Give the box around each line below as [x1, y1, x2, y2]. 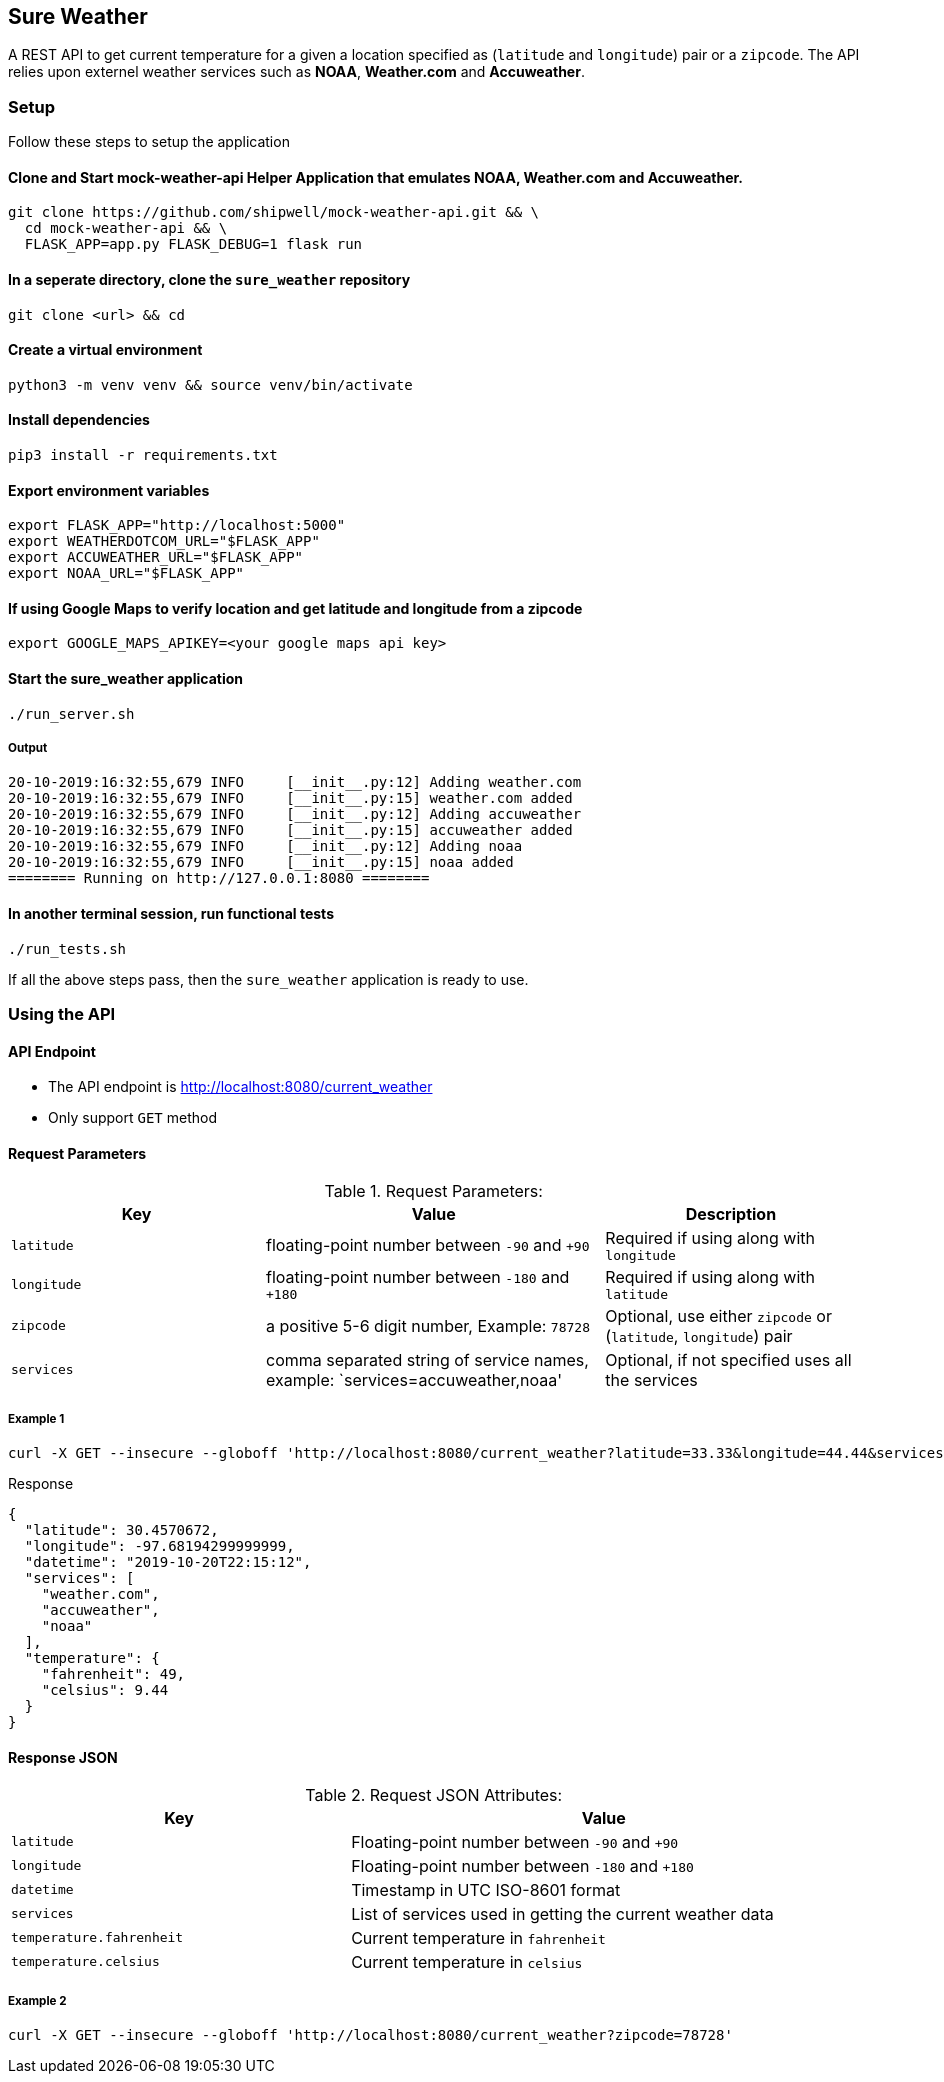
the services [605, 1369, 698, 1390]
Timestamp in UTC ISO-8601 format [351, 1879, 621, 1900]
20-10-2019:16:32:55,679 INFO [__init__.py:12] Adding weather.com [8, 774, 582, 791]
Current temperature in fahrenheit [351, 1927, 606, 1948]
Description [685, 1203, 777, 1224]
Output [8, 741, 48, 756]
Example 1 [8, 1411, 65, 1426]
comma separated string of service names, [266, 1349, 589, 1370]
